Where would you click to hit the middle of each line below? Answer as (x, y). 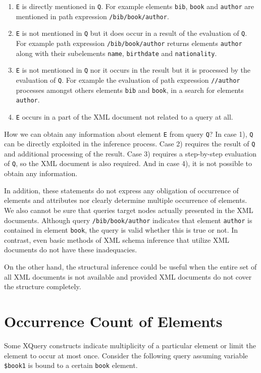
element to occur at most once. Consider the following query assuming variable (126, 355)
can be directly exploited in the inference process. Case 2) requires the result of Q (130, 144)
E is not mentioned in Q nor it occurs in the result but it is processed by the (133, 70)
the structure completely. (43, 286)
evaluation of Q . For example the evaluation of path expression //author (128, 79)
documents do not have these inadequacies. (71, 250)
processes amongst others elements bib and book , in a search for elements (130, 90)
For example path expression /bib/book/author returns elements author (129, 43)
